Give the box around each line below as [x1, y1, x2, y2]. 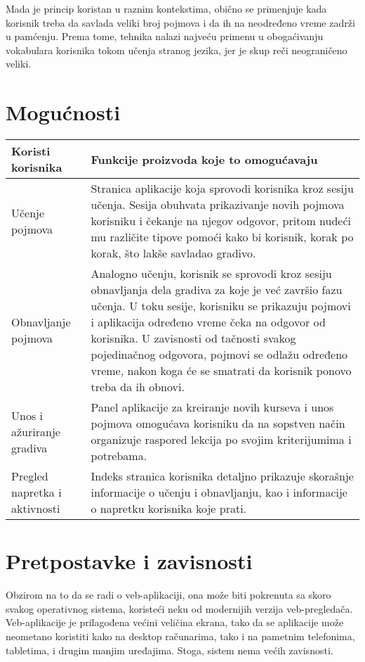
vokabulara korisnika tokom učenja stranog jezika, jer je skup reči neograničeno [6, 42, 347, 57]
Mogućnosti [6, 98, 121, 127]
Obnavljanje [11, 314, 71, 331]
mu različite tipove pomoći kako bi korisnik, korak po [91, 229, 354, 246]
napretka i [11, 484, 62, 501]
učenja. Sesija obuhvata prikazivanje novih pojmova [91, 196, 345, 213]
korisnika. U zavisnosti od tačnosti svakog [91, 330, 296, 347]
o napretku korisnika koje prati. [91, 500, 247, 517]
